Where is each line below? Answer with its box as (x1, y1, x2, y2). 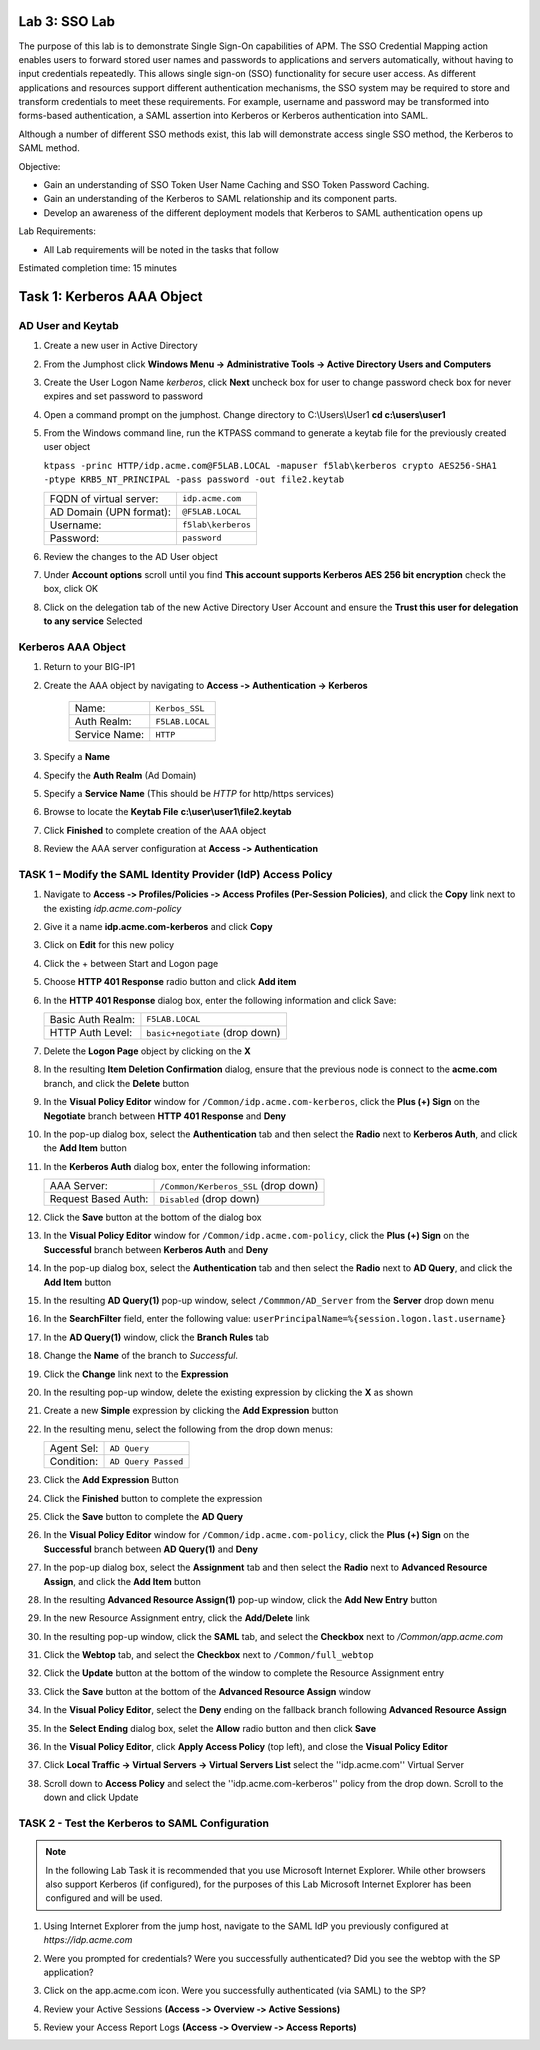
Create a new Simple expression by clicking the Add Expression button (43, 1405, 339, 1417)
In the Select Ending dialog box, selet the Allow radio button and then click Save (43, 1722, 377, 1734)
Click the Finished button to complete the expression (43, 1492, 263, 1504)
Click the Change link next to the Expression (43, 1368, 229, 1380)
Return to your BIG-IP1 (43, 661, 135, 673)
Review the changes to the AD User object (43, 550, 219, 562)
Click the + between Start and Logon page (43, 957, 219, 969)
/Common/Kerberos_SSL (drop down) (159, 1179, 319, 1193)
